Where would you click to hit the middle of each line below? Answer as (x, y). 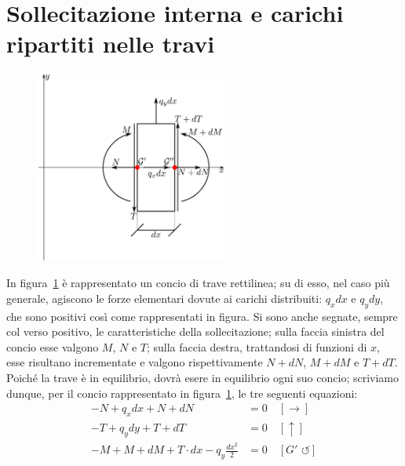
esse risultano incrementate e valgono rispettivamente (135, 362)
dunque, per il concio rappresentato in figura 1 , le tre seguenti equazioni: (182, 393)
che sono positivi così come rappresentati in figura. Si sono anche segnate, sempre (202, 316)
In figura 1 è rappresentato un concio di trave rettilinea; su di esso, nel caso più (198, 283)
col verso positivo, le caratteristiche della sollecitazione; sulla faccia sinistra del (195, 331)
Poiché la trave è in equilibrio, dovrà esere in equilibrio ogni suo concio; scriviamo (202, 377)
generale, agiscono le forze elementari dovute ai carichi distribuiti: (164, 298)
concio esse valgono (53, 346)
